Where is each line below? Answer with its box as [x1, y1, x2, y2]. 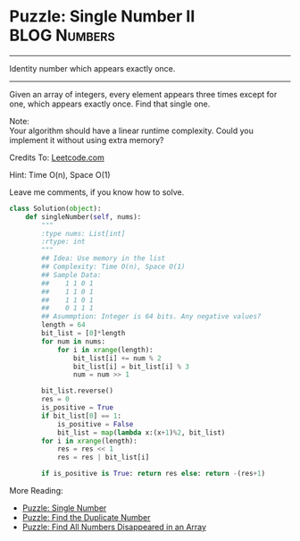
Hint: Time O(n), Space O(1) [9, 169, 111, 180]
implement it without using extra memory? [9, 134, 164, 145]
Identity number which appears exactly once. [9, 63, 176, 73]
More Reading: [9, 486, 63, 496]
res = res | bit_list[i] [56, 453, 150, 462]
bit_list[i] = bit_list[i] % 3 [72, 362, 190, 371]
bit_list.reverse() [41, 386, 114, 395]
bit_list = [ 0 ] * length [41, 329, 126, 338]
